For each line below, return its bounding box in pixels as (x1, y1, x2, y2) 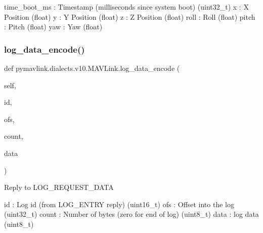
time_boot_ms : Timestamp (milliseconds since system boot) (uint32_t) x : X (4, 2, 249, 12)
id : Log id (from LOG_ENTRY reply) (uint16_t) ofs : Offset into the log (4, 199, 234, 209)
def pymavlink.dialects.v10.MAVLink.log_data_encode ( (4, 63, 180, 73)
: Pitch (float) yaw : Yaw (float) (4, 21, 103, 32)
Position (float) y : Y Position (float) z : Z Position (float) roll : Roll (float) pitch (4, 11, 255, 22)
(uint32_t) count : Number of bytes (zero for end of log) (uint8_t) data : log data (4, 209, 259, 219)
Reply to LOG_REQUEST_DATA (4, 182, 114, 192)
